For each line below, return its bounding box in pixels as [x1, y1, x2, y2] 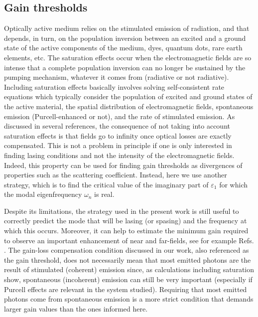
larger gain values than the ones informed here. [4, 303, 148, 314]
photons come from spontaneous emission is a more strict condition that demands [4, 294, 254, 304]
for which [219, 179, 248, 189]
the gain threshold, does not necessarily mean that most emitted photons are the [4, 254, 251, 265]
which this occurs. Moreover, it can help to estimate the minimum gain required [4, 225, 249, 236]
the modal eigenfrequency [4, 189, 82, 199]
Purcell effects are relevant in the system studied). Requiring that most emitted [4, 284, 247, 294]
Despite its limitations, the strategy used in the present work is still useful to [4, 205, 239, 216]
